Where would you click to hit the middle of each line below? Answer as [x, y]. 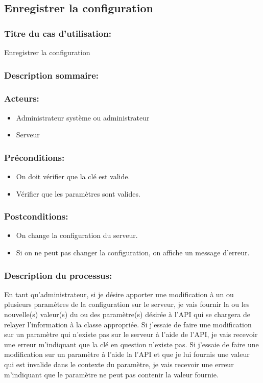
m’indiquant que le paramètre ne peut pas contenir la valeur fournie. [111, 374]
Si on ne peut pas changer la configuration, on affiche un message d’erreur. [133, 253]
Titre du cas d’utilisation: [58, 33]
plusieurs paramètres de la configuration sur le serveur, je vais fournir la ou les [127, 304]
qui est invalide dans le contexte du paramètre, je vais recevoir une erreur [119, 364]
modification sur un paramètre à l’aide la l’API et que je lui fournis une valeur [127, 354]
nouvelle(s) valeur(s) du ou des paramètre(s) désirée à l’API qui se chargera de [127, 314]
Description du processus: [58, 275]
